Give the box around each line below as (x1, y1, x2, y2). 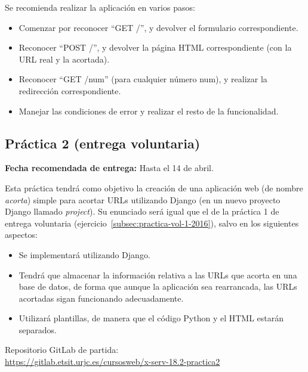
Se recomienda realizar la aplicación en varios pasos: (5, 1, 195, 13)
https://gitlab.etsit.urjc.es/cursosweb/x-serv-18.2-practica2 (5, 355, 220, 368)
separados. (19, 323, 57, 336)
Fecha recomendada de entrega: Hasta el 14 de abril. (5, 162, 214, 174)
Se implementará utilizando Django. (19, 248, 150, 261)
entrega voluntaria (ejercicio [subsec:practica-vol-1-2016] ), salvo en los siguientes (5, 216, 299, 229)
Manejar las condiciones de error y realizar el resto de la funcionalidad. (19, 104, 279, 117)
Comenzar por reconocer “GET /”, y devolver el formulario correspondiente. (19, 21, 298, 33)
